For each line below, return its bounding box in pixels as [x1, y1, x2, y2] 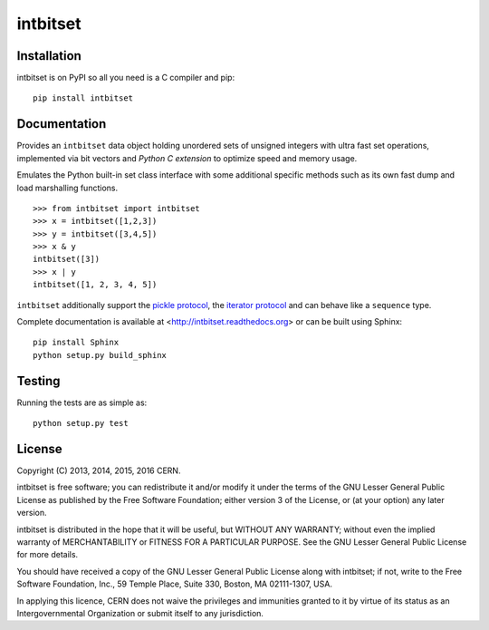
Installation [16, 48, 81, 63]
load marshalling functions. [16, 182, 118, 193]
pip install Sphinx [33, 337, 120, 348]
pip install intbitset [33, 93, 134, 103]
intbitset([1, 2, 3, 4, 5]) [33, 279, 158, 290]
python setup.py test [33, 418, 129, 429]
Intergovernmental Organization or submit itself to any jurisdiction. [16, 607, 264, 618]
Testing [16, 373, 61, 389]
